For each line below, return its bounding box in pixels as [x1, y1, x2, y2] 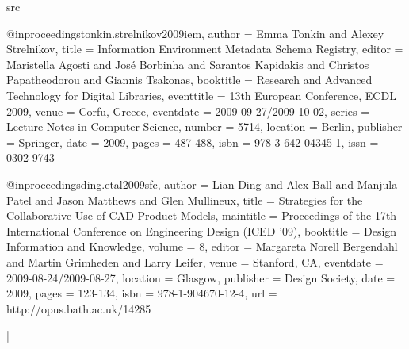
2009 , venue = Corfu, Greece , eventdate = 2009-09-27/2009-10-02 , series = [6, 102, 370, 119]
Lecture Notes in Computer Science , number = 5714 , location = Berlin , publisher [6, 118, 403, 135]
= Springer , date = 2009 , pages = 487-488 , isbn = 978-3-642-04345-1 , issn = [6, 133, 379, 150]
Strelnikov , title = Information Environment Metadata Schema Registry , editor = [6, 40, 403, 57]
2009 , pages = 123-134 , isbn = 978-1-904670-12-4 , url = [6, 285, 277, 301]
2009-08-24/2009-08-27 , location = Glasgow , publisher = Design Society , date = [6, 269, 396, 286]
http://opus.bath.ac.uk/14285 [6, 300, 151, 316]
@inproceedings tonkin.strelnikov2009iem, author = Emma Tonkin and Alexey [6, 25, 384, 41]
